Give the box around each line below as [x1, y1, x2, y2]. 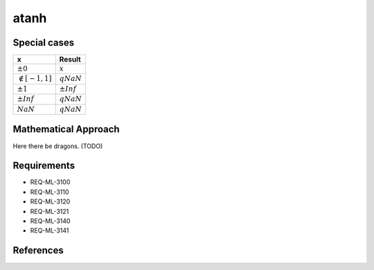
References [12, 244, 64, 256]
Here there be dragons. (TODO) [12, 142, 103, 150]
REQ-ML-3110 [30, 188, 69, 196]
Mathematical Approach [12, 123, 121, 135]
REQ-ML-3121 [30, 207, 69, 215]
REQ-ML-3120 [30, 197, 71, 206]
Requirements [12, 160, 75, 172]
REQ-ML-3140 [30, 217, 71, 225]
